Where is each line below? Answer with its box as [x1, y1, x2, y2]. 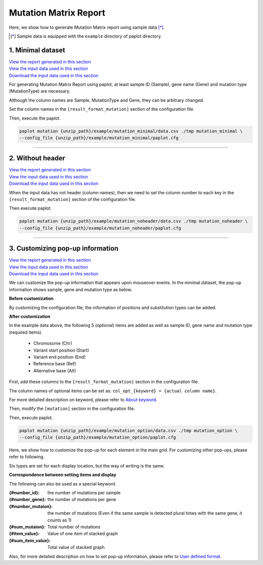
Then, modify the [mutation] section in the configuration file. [9, 405, 135, 412]
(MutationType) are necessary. [9, 88, 71, 94]
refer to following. [9, 454, 45, 460]
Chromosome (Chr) [33, 341, 73, 346]
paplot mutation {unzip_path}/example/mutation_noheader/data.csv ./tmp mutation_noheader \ [19, 219, 248, 224]
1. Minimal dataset [9, 46, 65, 54]
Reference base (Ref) [33, 361, 76, 367]
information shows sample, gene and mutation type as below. [9, 286, 132, 292]
